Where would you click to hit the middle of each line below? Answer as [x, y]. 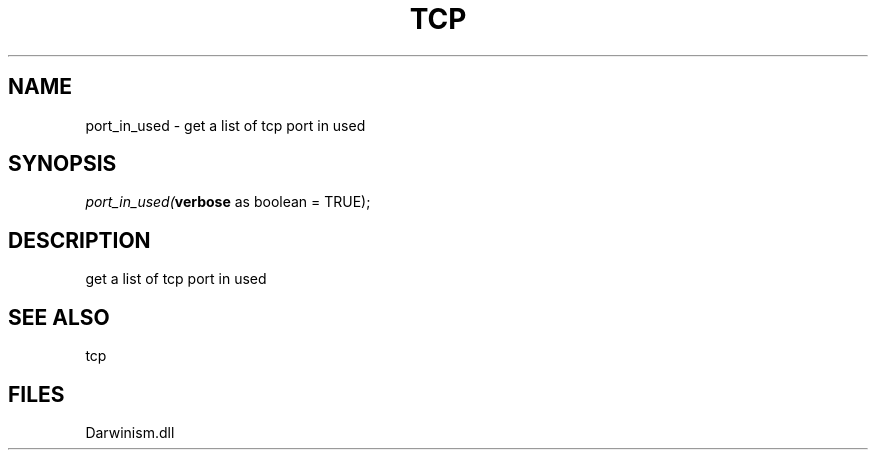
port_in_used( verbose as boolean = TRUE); [228, 202]
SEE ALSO [59, 317]
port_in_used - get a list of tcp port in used [225, 125]
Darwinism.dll [130, 432]
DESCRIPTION [79, 240]
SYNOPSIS [62, 164]
